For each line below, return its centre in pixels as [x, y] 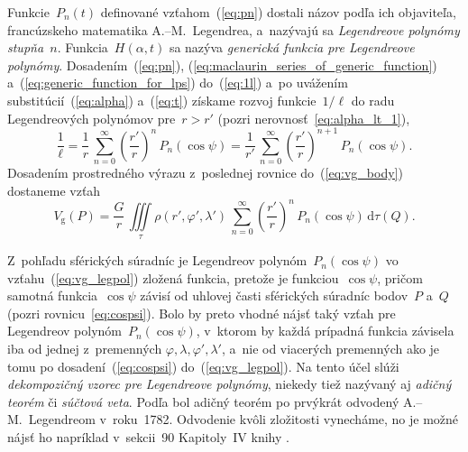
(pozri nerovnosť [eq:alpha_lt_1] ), [314, 118]
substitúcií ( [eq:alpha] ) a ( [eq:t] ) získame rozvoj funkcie [162, 100]
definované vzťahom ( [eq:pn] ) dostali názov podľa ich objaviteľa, [278, 12]
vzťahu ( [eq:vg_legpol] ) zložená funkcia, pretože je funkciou [173, 277]
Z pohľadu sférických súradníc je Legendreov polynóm [157, 260]
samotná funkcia [53, 295]
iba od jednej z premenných [85, 349]
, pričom [400, 277]
